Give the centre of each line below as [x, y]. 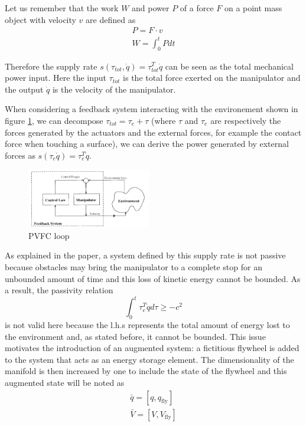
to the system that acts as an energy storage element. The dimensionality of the [149, 359]
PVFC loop [49, 235]
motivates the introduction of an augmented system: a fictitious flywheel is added [152, 348]
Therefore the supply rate [51, 66]
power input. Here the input [56, 78]
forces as [20, 155]
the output [24, 89]
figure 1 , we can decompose [54, 120]
